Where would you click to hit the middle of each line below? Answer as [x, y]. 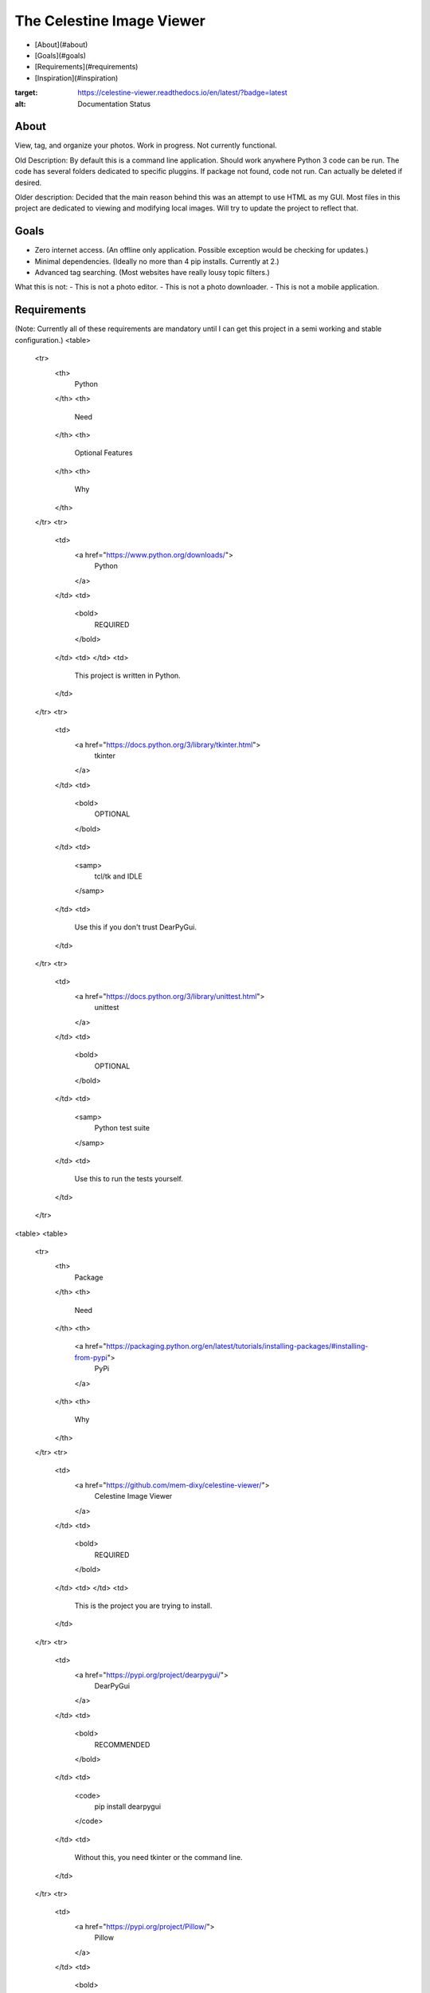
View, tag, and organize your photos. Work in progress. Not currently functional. [146, 145]
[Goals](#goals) [61, 55]
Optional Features [104, 453]
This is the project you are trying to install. [143, 1606]
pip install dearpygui [128, 1806]
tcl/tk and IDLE [118, 876]
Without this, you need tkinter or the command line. [158, 1857]
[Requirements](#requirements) [86, 67]
